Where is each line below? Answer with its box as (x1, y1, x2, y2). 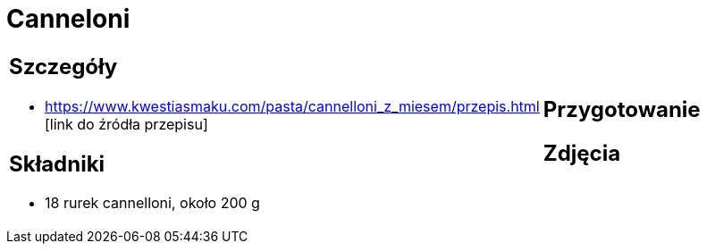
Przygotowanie (543, 96, 701, 122)
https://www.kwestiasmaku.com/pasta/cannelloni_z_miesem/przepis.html (45, 96, 540, 115)
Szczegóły (9, 53, 118, 79)
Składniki (9, 150, 105, 177)
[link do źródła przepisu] (45, 114, 208, 133)
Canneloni (6, 4, 130, 34)
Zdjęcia (543, 139, 621, 166)
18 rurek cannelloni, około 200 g (45, 194, 260, 213)
